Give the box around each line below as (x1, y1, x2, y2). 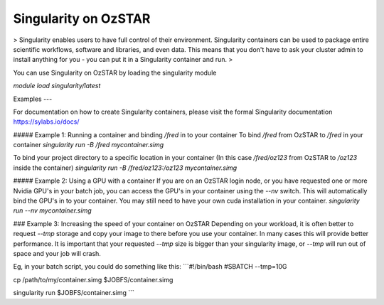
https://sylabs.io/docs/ (13, 117, 80, 126)
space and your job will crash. (13, 249, 101, 257)
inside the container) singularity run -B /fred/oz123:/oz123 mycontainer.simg (13, 164, 238, 172)
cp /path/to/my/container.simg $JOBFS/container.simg (13, 275, 174, 284)
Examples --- (13, 95, 53, 103)
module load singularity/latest (13, 82, 101, 90)
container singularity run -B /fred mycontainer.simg (13, 141, 164, 149)
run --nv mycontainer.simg (13, 206, 92, 215)
